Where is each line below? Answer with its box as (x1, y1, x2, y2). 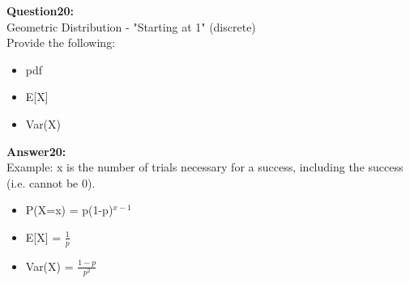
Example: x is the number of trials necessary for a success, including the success (6, 158, 404, 175)
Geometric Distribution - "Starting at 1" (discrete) (6, 18, 256, 35)
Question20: (6, 2, 75, 19)
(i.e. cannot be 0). (6, 174, 96, 191)
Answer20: (6, 142, 66, 159)
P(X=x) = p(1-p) (25, 201, 113, 218)
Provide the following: (6, 34, 116, 51)
